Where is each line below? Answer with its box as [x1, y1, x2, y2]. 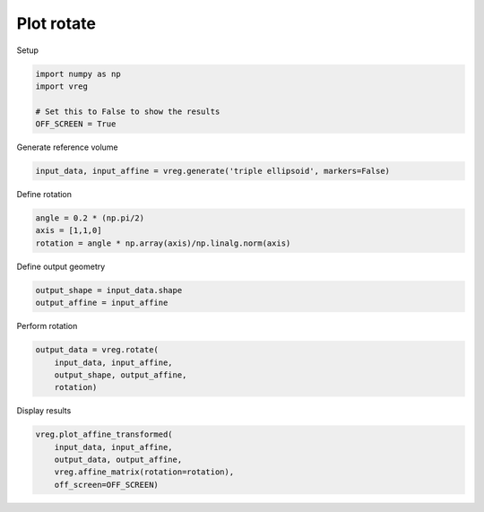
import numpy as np [35, 68, 121, 79]
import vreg [35, 81, 89, 91]
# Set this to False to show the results [35, 106, 220, 117]
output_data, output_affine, [54, 455, 183, 465]
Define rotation [16, 189, 72, 200]
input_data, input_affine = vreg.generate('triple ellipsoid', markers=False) [35, 166, 390, 177]
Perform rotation [16, 321, 78, 332]
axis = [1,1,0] [35, 225, 102, 236]
